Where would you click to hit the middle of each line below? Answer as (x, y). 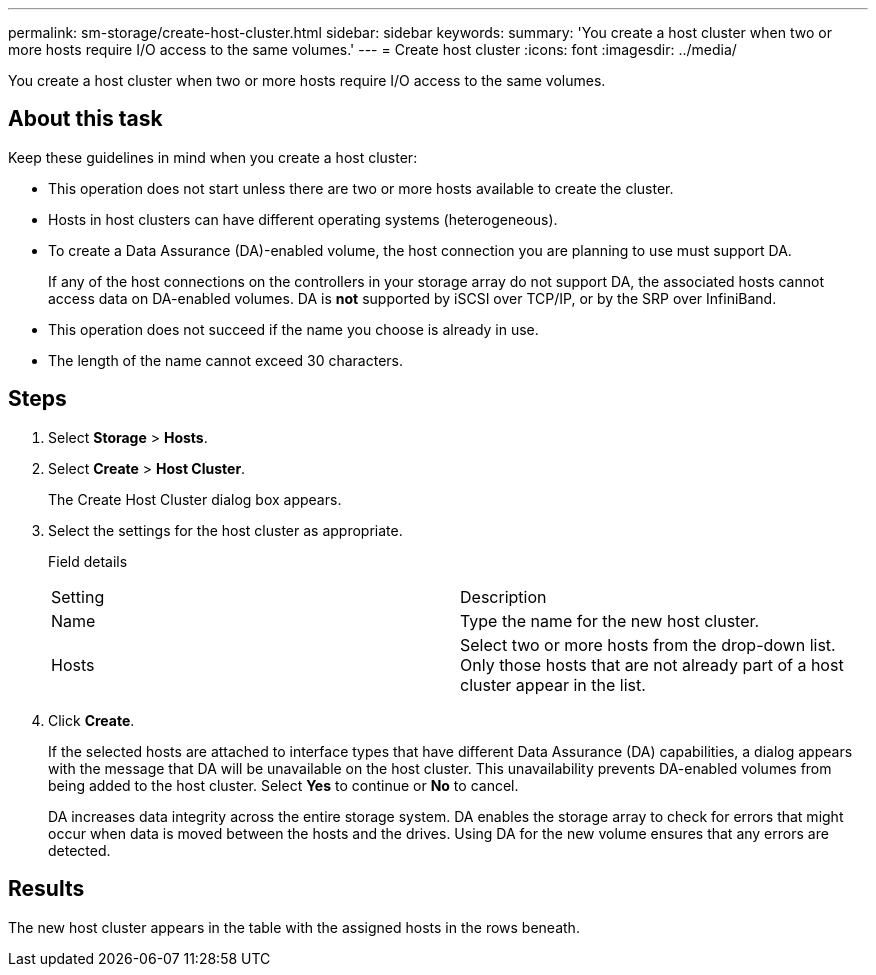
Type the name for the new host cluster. (610, 620)
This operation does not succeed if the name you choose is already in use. (293, 329)
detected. (79, 850)
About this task (85, 119)
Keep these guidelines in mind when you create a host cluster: (213, 157)
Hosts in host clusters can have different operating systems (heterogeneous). (303, 219)
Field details (88, 561)
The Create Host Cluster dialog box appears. (195, 499)
